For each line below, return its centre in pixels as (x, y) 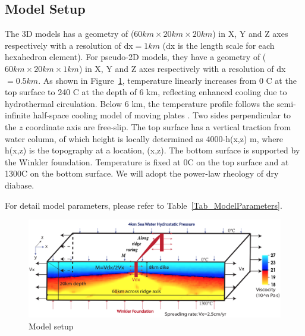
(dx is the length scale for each (218, 45)
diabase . (20, 185)
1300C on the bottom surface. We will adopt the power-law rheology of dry (142, 173)
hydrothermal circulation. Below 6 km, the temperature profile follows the (140, 103)
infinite (18, 115)
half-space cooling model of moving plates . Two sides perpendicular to (162, 115)
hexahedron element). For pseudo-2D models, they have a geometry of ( (136, 57)
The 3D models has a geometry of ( (70, 34)
